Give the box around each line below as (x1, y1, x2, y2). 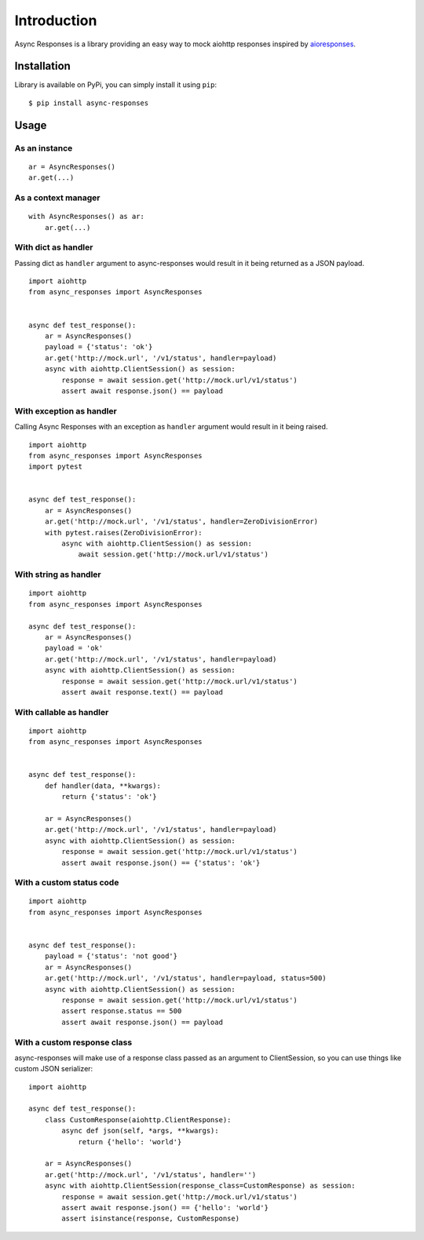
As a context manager (14, 192, 101, 203)
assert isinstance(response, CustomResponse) (61, 1214, 239, 1224)
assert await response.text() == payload (61, 687, 224, 696)
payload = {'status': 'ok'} (44, 342, 153, 352)
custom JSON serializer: (14, 1064, 93, 1074)
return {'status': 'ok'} (61, 793, 157, 801)
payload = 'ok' (44, 644, 104, 653)
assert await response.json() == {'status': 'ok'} (61, 858, 261, 867)
